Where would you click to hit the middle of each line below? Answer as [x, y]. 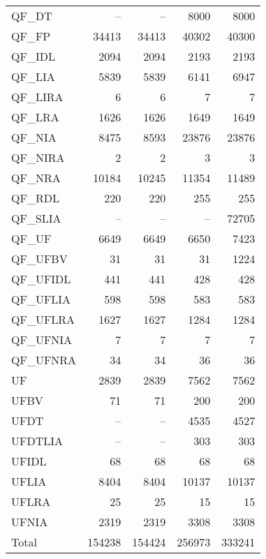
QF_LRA [35, 117]
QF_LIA [33, 76]
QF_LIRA [37, 97]
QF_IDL [33, 56]
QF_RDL [35, 198]
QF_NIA [34, 137]
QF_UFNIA [42, 340]
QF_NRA [36, 178]
